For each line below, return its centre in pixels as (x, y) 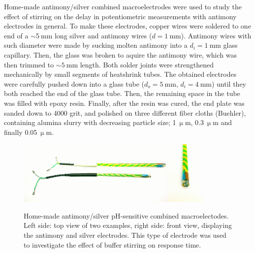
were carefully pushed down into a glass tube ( (74, 83)
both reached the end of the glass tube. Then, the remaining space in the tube (122, 93)
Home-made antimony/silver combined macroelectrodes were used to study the (123, 6)
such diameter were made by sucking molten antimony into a (96, 45)
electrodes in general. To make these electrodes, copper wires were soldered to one (127, 26)
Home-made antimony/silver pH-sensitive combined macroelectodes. (126, 215)
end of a (16, 35)
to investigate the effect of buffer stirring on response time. (112, 244)
